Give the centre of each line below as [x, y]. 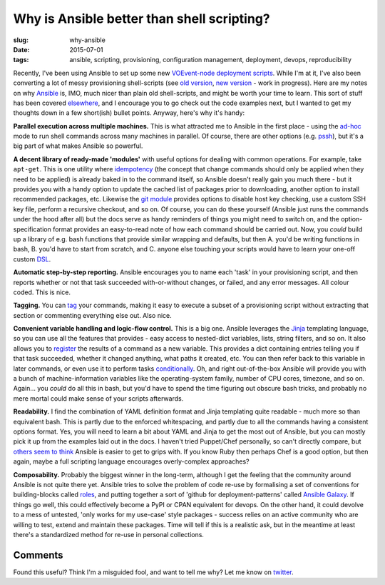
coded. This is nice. [42, 292]
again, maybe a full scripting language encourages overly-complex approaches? [131, 461]
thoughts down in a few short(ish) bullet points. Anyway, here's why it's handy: [129, 113]
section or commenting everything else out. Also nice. [92, 315]
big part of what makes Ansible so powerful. [78, 146]
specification [32, 229]
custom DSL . [32, 259]
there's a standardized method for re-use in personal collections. [109, 534]
